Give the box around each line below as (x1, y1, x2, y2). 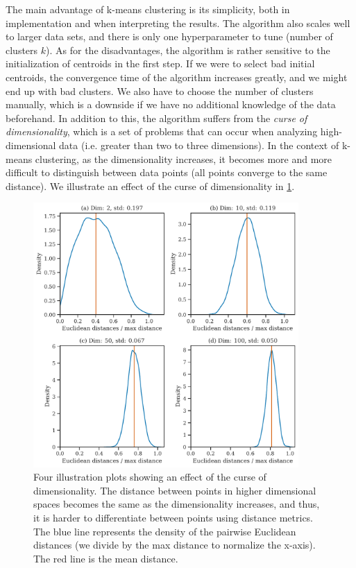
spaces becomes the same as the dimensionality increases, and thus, (33, 497, 320, 511)
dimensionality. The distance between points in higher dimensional (33, 483, 316, 497)
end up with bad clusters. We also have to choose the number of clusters (6, 83, 314, 98)
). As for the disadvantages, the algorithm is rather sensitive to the (46, 42, 330, 57)
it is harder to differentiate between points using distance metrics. (33, 510, 314, 524)
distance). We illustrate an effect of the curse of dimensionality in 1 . (6, 178, 295, 193)
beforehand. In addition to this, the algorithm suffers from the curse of (6, 110, 307, 125)
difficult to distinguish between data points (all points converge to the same (6, 165, 328, 180)
